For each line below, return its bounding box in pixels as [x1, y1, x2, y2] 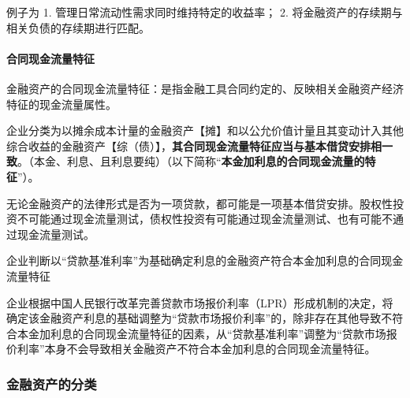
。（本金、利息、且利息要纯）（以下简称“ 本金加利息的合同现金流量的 [17, 153, 365, 169]
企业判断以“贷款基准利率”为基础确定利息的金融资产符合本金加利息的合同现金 [6, 252, 404, 269]
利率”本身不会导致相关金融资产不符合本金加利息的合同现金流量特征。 [17, 340, 376, 357]
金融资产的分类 [6, 374, 97, 393]
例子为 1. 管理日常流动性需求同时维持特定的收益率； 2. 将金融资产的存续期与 [6, 4, 403, 20]
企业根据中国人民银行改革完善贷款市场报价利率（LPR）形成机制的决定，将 [6, 294, 393, 311]
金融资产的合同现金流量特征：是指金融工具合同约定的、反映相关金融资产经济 [6, 80, 404, 96]
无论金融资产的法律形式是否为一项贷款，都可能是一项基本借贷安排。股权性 [6, 195, 393, 211]
